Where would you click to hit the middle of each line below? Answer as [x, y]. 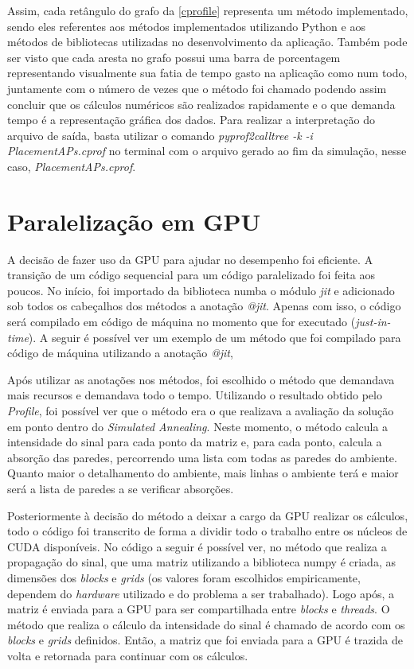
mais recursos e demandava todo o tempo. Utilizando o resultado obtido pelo [195, 395]
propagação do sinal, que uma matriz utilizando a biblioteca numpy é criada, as [201, 562]
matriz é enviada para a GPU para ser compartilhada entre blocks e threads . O [199, 609]
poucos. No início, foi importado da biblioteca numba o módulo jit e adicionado [201, 290]
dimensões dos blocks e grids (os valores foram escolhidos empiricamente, [184, 577]
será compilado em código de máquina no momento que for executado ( [182, 322]
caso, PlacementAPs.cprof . [72, 166]
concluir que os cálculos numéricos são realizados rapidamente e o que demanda [201, 104]
